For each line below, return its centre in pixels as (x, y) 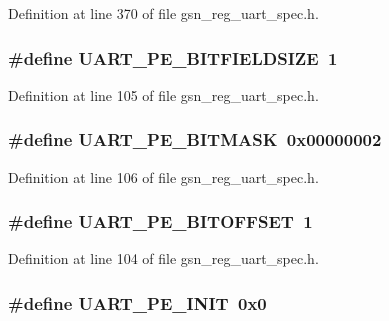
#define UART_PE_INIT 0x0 (137, 302)
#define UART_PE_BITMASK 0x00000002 (195, 139)
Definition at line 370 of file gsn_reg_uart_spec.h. (163, 13)
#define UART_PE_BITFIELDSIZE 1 (173, 57)
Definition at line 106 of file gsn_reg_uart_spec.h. (163, 176)
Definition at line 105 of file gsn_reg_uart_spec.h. (163, 94)
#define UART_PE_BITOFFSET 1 (160, 221)
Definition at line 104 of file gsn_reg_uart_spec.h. (163, 258)
